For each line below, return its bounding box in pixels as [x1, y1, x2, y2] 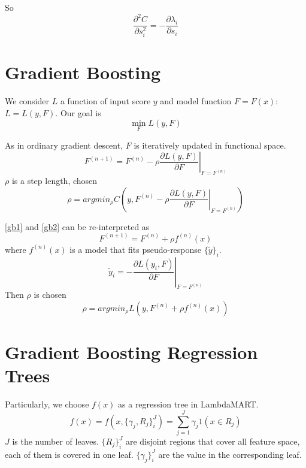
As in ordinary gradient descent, [5, 138, 123, 151]
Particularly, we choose [5, 398, 89, 410]
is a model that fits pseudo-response [69, 243, 202, 255]
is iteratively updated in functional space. [134, 138, 286, 151]
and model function [160, 95, 232, 107]
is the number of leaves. [12, 435, 99, 447]
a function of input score [60, 95, 151, 107]
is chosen [34, 288, 66, 301]
